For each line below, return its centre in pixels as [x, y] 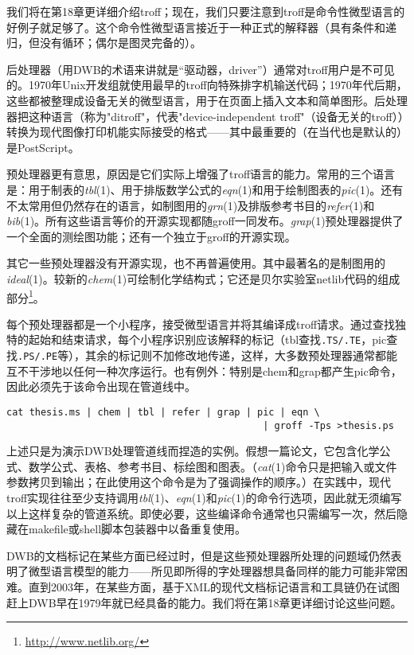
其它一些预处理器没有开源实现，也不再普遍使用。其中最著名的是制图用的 [196, 263]
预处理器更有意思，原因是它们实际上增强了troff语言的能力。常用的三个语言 [201, 174]
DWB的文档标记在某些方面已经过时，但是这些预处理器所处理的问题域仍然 [199, 555]
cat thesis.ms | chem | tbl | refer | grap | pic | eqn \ [163, 412]
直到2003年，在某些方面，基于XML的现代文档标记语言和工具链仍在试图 [214, 586]
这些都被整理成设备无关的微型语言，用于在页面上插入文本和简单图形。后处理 [207, 100]
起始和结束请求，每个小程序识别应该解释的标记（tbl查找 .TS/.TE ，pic [207, 339]
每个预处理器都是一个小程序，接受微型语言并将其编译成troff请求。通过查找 [201, 324]
